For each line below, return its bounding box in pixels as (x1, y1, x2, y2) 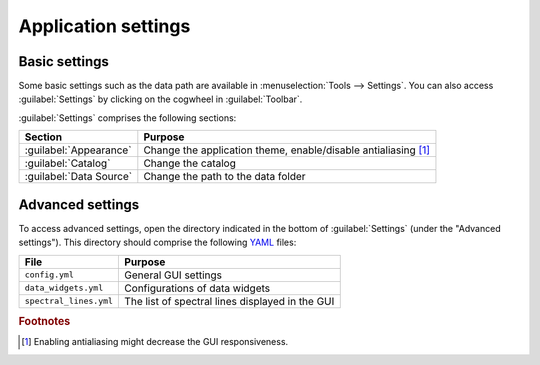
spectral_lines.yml (24, 296, 114, 307)
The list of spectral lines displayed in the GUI (124, 294, 335, 308)
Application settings (18, 15, 191, 37)
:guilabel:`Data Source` (24, 170, 133, 184)
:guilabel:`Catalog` (24, 156, 111, 170)
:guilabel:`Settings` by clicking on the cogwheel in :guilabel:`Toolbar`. (18, 93, 303, 105)
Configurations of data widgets (124, 281, 271, 295)
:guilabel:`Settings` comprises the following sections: (18, 111, 237, 124)
